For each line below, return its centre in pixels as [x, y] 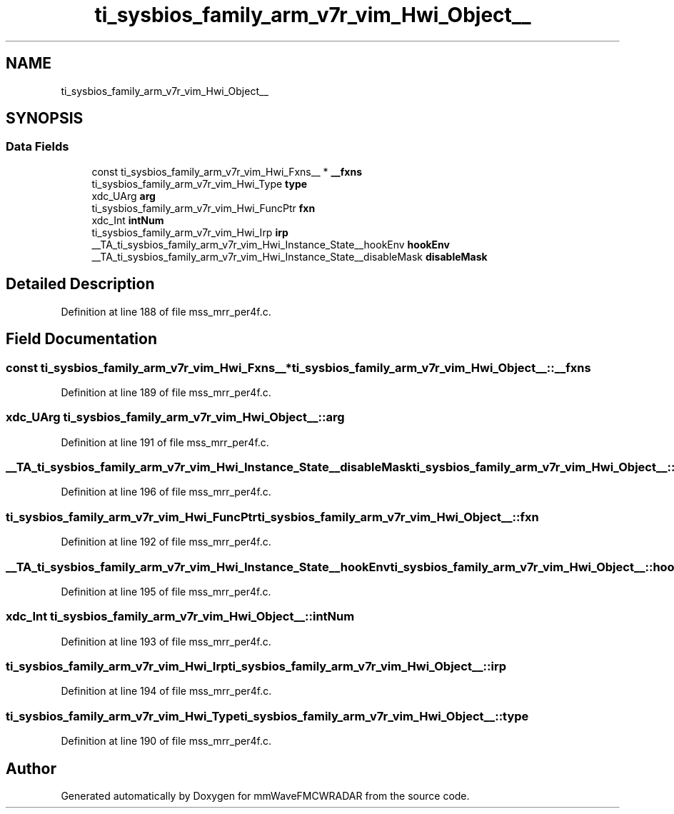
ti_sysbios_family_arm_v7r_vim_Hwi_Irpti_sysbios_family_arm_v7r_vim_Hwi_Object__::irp [256, 666]
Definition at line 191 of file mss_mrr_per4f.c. [165, 442]
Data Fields [37, 147]
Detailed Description [80, 284]
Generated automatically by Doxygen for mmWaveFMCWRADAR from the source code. [265, 795]
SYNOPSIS [45, 119]
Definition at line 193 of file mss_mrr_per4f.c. [166, 641]
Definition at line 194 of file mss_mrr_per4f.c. [166, 691]
